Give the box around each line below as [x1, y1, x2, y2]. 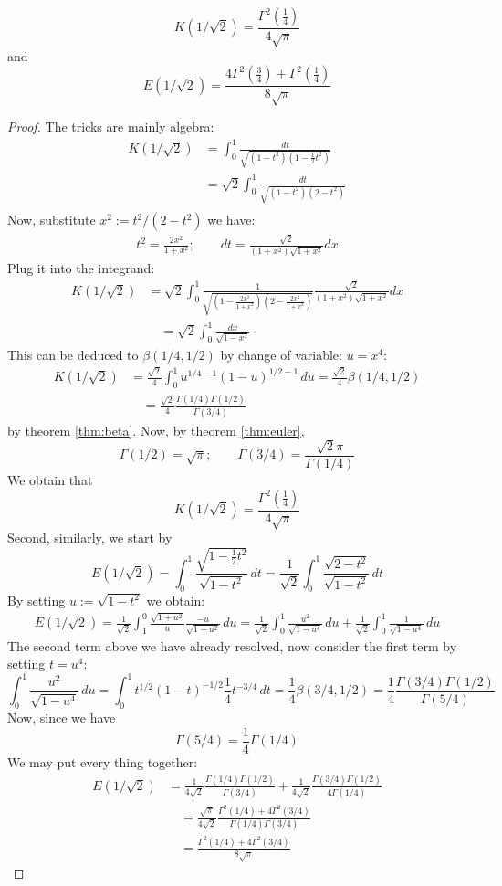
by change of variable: [220, 344, 342, 364]
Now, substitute [7, 210, 96, 229]
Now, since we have [7, 708, 116, 727]
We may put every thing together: [7, 752, 198, 771]
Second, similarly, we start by [7, 528, 173, 547]
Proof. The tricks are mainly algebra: [7, 117, 214, 136]
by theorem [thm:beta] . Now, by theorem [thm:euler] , [7, 420, 305, 439]
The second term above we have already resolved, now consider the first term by [7, 636, 457, 655]
